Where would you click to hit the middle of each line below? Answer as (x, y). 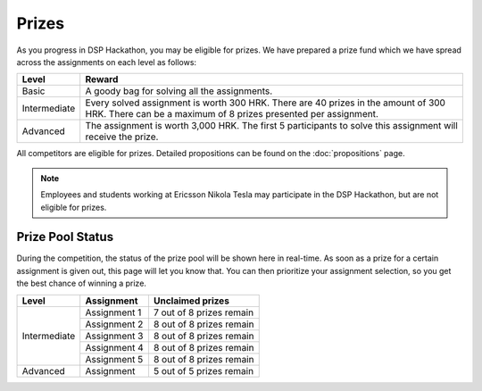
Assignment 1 (113, 312)
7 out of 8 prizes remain (204, 312)
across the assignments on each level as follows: (106, 62)
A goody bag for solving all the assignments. (179, 91)
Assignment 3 (114, 336)
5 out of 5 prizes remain (204, 370)
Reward (102, 79)
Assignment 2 (114, 324)
